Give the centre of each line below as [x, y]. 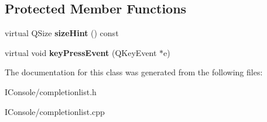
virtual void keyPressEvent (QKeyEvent [81, 52]
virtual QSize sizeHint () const [62, 33]
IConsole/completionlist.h [51, 91]
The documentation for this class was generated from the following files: [134, 72]
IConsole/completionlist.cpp [55, 111]
